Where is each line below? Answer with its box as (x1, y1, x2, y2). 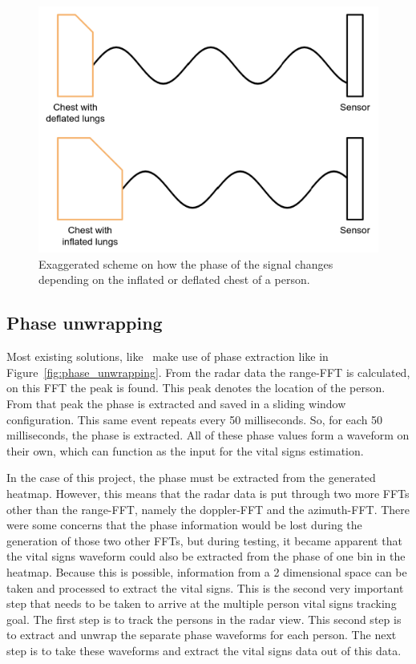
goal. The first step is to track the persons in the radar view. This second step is (6, 610, 402, 627)
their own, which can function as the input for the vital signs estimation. (6, 442, 364, 459)
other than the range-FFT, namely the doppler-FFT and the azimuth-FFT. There (6, 500, 410, 517)
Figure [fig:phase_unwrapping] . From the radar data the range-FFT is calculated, (6, 363, 410, 380)
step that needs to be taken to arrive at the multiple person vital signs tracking (6, 595, 397, 612)
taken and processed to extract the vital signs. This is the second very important (6, 579, 404, 596)
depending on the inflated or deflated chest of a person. (38, 271, 310, 288)
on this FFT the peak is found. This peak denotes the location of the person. (6, 379, 386, 396)
